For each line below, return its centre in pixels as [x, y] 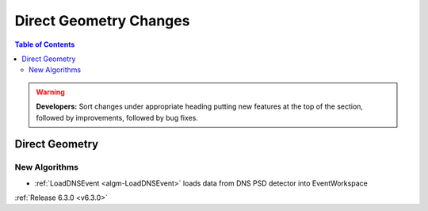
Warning [50, 92]
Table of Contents [45, 44]
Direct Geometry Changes [102, 21]
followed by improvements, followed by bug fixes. [117, 117]
